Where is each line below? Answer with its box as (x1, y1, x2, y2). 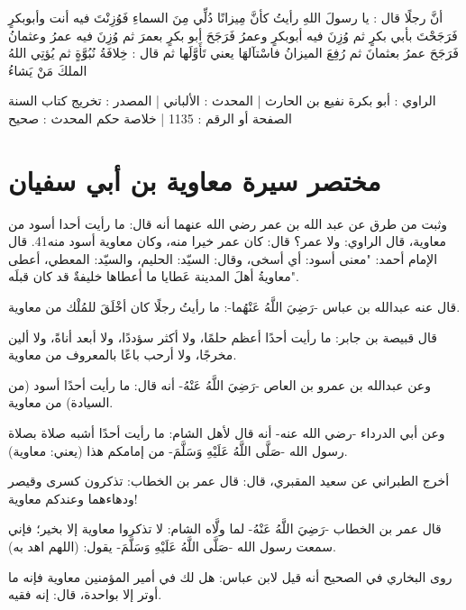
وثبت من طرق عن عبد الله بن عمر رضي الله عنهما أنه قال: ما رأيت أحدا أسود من (8, 214, 448, 232)
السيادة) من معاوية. (8, 393, 114, 412)
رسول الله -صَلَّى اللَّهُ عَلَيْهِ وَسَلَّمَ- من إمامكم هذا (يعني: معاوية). (8, 441, 348, 460)
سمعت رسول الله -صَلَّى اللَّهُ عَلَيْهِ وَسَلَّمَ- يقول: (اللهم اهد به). (8, 537, 336, 555)
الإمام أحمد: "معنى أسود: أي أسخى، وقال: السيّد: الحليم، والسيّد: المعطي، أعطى (8, 249, 438, 268)
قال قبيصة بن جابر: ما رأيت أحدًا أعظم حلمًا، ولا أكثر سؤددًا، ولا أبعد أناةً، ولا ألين (8, 327, 437, 346)
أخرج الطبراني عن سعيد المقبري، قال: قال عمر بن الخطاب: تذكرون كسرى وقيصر (8, 471, 450, 490)
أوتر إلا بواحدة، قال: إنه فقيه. (8, 585, 162, 604)
